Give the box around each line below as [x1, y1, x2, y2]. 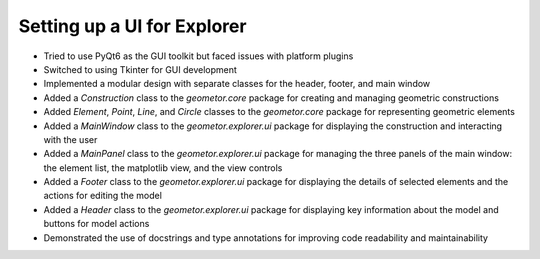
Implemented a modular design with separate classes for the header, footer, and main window [43, 78, 431, 90]
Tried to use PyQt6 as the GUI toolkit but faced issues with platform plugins [43, 50, 354, 62]
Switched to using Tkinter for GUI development [43, 63, 237, 75]
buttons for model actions [43, 218, 150, 230]
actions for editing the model [43, 190, 162, 202]
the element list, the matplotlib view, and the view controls [43, 161, 283, 174]
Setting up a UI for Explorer [18, 15, 247, 37]
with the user [43, 133, 98, 145]
